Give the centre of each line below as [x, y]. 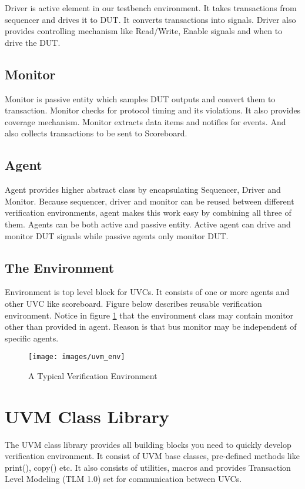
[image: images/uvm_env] [77, 357]
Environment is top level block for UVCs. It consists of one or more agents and [147, 292]
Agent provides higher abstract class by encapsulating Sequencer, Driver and [143, 190]
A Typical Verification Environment [93, 375]
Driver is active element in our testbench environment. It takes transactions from [151, 8]
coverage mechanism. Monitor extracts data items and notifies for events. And [145, 121]
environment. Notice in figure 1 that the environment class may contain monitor [149, 315]
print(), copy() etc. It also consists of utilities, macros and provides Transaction [148, 467]
